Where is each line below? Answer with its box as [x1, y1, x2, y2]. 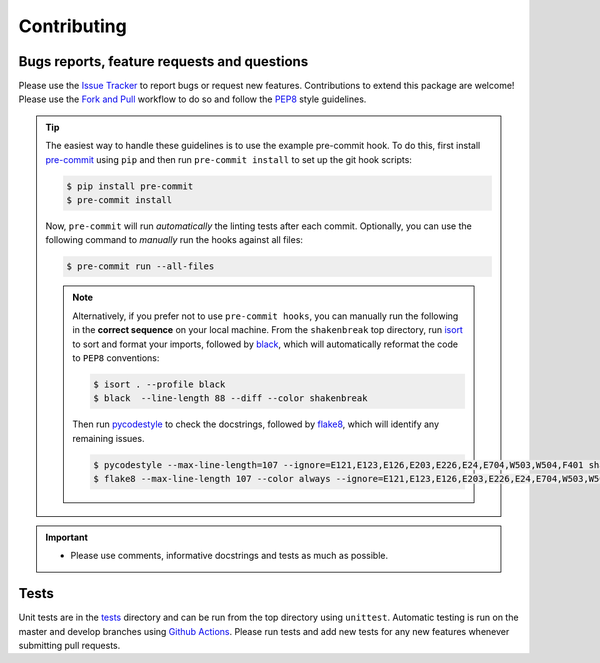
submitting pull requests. [18, 640, 121, 652]
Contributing [18, 15, 127, 37]
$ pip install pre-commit [66, 180, 194, 192]
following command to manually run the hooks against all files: [45, 234, 304, 246]
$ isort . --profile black [93, 378, 226, 390]
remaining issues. [72, 432, 145, 444]
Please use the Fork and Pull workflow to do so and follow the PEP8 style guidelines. [18, 93, 367, 105]
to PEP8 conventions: [72, 351, 160, 364]
